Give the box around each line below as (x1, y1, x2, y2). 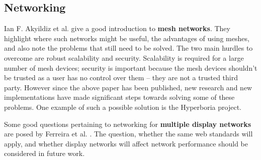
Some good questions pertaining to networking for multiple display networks (4, 118, 251, 129)
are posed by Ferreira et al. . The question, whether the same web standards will (4, 128, 253, 139)
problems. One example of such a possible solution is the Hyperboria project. (4, 101, 241, 112)
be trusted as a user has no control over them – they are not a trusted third (4, 72, 238, 83)
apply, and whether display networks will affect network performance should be (4, 138, 248, 148)
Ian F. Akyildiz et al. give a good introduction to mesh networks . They (4, 23, 230, 34)
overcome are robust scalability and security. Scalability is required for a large (4, 52, 244, 63)
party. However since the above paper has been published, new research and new (4, 82, 252, 92)
